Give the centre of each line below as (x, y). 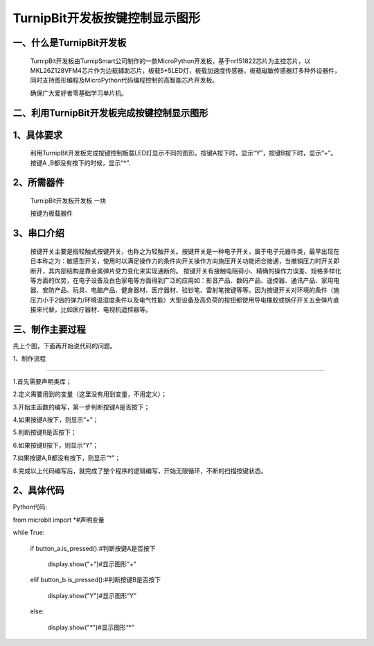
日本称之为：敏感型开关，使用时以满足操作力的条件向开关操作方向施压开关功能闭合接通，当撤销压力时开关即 (185, 261)
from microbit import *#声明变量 (59, 520)
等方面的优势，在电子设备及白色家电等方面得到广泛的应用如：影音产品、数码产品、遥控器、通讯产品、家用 (182, 280)
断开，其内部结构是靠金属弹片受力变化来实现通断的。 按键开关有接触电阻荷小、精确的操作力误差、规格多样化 (186, 271)
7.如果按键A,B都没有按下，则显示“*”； (67, 458)
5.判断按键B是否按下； (45, 432)
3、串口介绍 (39, 233)
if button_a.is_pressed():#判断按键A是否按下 (93, 548)
